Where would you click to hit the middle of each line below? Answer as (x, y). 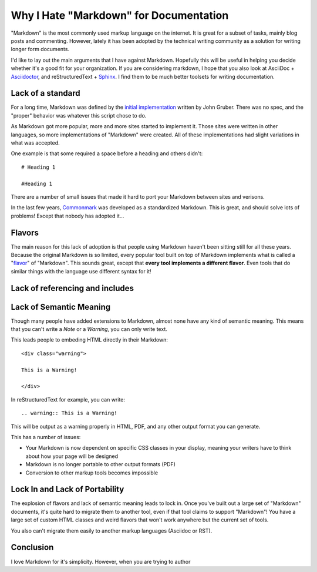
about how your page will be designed (72, 456)
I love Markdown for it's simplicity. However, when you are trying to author (101, 561)
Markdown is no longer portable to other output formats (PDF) (101, 464)
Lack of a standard (45, 93)
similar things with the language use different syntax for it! (81, 271)
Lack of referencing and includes (72, 288)
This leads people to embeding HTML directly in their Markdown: (90, 340)
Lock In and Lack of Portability (68, 489)
